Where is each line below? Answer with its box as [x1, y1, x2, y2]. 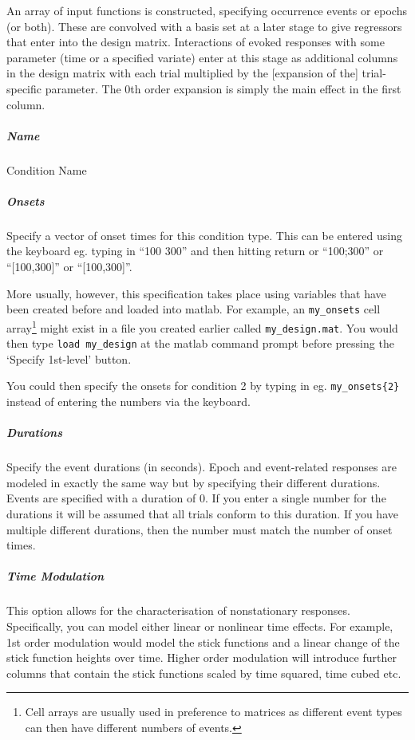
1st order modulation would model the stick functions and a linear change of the [6, 633, 400, 650]
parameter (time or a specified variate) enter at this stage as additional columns [6, 49, 398, 65]
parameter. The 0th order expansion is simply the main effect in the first [45, 80, 401, 96]
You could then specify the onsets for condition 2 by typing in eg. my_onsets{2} [6, 377, 400, 394]
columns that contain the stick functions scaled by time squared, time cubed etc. [6, 664, 401, 681]
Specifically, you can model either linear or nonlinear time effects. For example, [6, 618, 393, 634]
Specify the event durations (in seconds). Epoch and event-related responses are [6, 459, 397, 475]
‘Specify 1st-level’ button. [6, 350, 132, 367]
